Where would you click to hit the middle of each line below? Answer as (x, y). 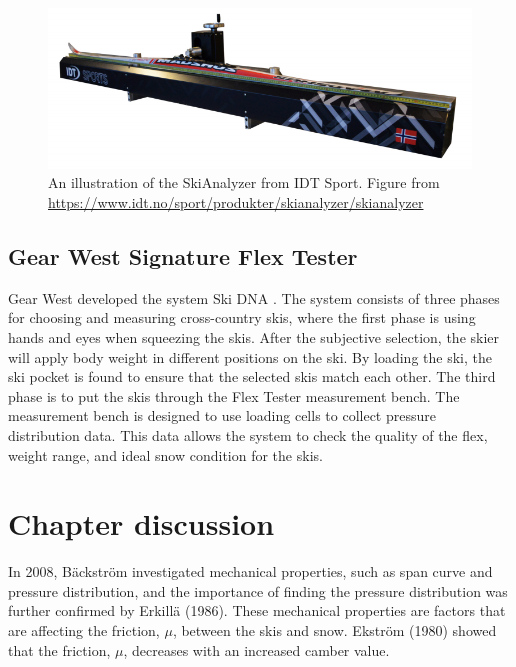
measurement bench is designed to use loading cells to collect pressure (222, 415)
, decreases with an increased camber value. (256, 649)
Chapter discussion (141, 523)
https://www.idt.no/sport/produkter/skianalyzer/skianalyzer (236, 201)
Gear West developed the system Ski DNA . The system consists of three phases (254, 297)
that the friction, (59, 649)
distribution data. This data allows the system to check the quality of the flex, (248, 434)
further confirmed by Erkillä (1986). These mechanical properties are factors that (257, 610)
